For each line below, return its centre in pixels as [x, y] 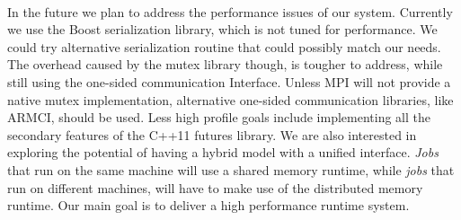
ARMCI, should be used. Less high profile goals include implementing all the [219, 117]
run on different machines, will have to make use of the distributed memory [215, 187]
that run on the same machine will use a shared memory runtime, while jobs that [231, 169]
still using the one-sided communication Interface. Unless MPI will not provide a [229, 81]
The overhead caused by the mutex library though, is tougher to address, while [225, 64]
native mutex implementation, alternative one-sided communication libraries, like [230, 99]
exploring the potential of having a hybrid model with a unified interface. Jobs [223, 152]
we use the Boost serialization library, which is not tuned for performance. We [222, 29]
